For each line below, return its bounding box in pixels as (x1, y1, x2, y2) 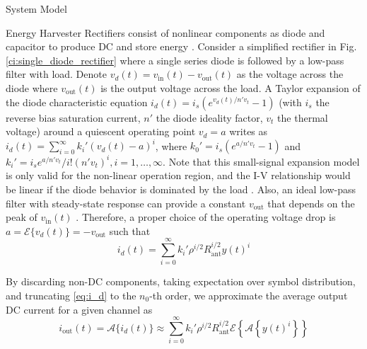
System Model (6, 1, 67, 16)
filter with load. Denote (6, 67, 107, 81)
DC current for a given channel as (6, 302, 153, 316)
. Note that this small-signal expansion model (163, 154, 360, 168)
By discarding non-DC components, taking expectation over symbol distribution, (6, 274, 356, 289)
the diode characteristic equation (6, 94, 148, 109)
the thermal (277, 110, 328, 125)
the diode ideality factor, (156, 110, 263, 125)
